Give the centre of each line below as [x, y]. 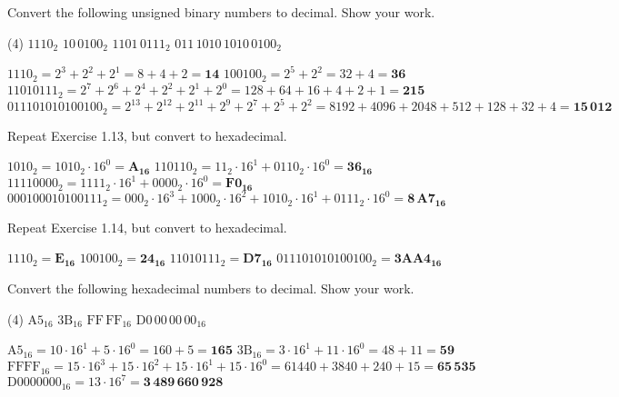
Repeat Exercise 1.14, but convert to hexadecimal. [147, 227]
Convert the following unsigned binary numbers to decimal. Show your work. [221, 12]
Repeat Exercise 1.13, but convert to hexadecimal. [147, 135]
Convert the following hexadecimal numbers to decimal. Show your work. [211, 288]
